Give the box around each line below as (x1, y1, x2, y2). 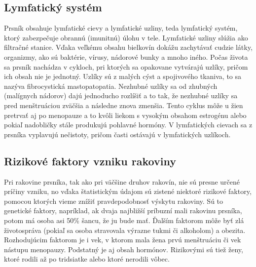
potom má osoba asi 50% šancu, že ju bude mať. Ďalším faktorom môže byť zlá (4, 215, 244, 225)
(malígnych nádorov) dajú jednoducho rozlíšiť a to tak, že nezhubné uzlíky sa (4, 90, 238, 101)
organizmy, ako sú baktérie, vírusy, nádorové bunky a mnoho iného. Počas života (4, 51, 248, 62)
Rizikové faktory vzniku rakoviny (4, 153, 176, 168)
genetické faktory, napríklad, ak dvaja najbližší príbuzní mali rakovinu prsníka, (4, 205, 242, 216)
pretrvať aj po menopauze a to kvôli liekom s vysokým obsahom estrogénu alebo (4, 110, 247, 120)
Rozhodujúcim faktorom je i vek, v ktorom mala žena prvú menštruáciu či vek (4, 234, 241, 245)
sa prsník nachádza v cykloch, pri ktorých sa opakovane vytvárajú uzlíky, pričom (4, 61, 248, 72)
